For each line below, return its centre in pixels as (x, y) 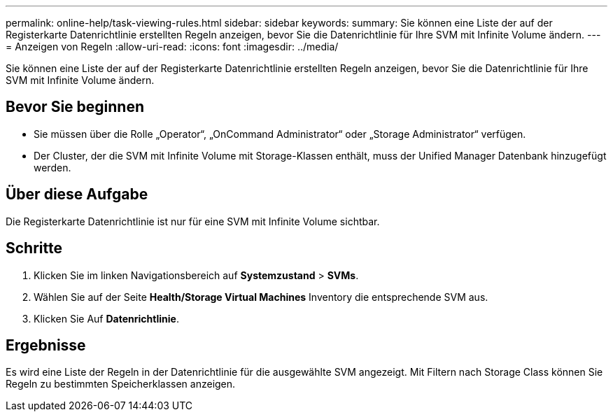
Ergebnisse (46, 345)
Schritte (34, 248)
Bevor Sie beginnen (75, 107)
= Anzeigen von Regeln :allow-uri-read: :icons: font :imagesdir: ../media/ (172, 47)
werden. (52, 167)
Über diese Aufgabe (77, 195)
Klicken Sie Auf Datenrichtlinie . (106, 318)
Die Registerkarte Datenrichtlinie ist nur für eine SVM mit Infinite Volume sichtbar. (193, 221)
